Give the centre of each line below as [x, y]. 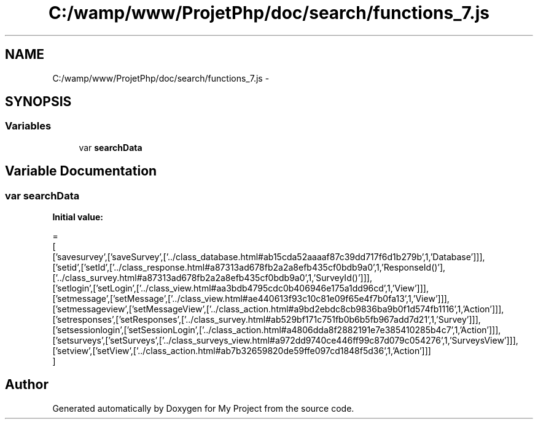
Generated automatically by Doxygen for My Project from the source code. [203, 408]
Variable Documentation [81, 171]
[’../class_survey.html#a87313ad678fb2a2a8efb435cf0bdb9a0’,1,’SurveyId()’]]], [212, 278]
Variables [28, 126]
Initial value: [78, 217]
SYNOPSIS [38, 102]
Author [27, 385]
